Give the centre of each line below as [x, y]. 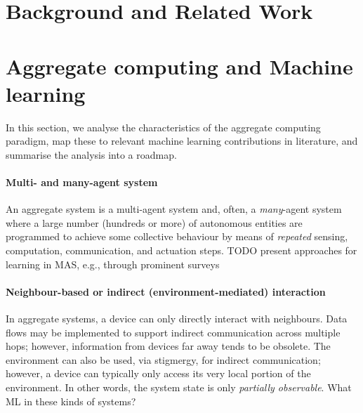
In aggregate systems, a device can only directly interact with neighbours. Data [177, 319]
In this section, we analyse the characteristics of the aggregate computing [163, 127]
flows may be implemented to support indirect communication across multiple [173, 332]
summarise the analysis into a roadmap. [91, 154]
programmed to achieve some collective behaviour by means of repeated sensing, [177, 236]
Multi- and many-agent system [82, 182]
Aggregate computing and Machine [179, 66]
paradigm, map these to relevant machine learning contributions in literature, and [182, 141]
